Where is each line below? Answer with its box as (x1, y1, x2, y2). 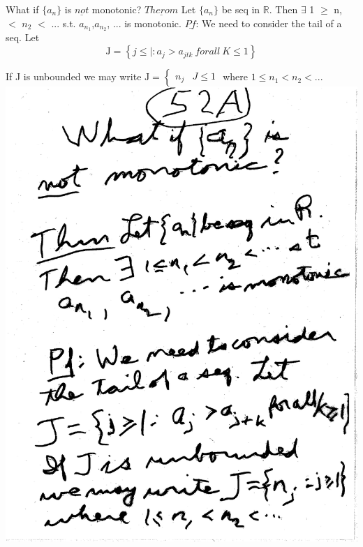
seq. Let (6, 30, 40, 45)
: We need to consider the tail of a (195, 15, 342, 30)
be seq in (221, 2, 260, 16)
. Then (269, 2, 298, 16)
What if (6, 2, 39, 16)
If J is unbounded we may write (6, 69, 142, 84)
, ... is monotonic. (107, 15, 181, 30)
